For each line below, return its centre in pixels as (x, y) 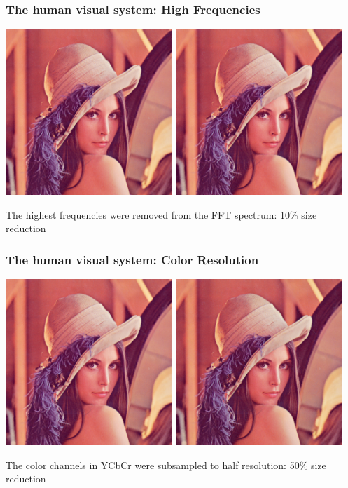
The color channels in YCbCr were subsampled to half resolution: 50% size (166, 465)
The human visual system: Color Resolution (132, 259)
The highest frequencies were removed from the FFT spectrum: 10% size (161, 214)
